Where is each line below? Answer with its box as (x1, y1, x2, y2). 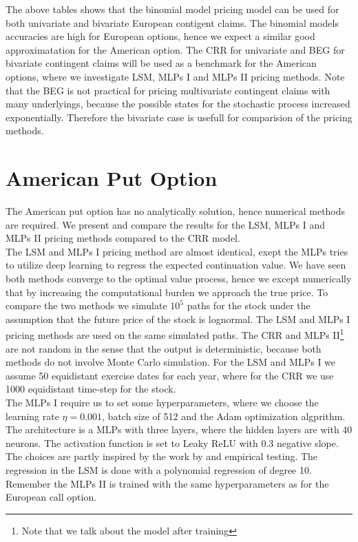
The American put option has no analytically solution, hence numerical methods (6, 204, 346, 218)
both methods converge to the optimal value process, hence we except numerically (6, 271, 352, 286)
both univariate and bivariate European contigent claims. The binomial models (6, 15, 339, 30)
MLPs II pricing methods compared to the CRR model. (6, 231, 240, 245)
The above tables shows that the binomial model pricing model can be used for (6, 2, 339, 16)
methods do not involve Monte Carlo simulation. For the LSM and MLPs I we (6, 355, 336, 369)
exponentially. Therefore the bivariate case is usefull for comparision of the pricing (6, 110, 352, 124)
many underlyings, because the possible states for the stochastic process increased (6, 96, 350, 111)
